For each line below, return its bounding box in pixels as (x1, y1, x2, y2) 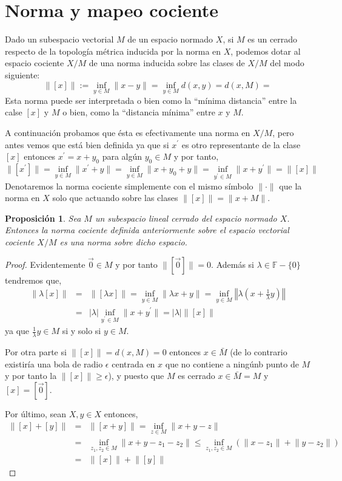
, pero (272, 126, 294, 138)
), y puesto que (108, 369, 164, 382)
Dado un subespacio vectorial (5, 33, 114, 46)
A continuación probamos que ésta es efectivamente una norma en (5, 126, 250, 138)
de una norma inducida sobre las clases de (89, 56, 245, 69)
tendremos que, (5, 273, 62, 286)
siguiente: (5, 68, 40, 81)
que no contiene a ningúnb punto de (165, 357, 299, 370)
